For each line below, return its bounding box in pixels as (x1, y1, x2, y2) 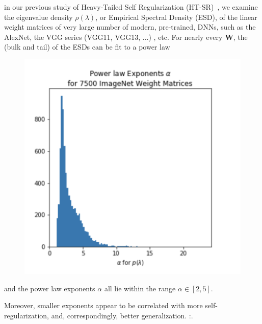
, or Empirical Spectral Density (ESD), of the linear (95, 11, 257, 22)
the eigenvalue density (4, 11, 73, 22)
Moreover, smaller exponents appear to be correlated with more (4, 300, 203, 311)
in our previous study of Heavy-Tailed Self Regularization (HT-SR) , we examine (4, 2, 258, 12)
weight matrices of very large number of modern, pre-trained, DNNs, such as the (4, 21, 256, 32)
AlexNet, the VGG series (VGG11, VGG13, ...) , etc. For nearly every (4, 31, 223, 42)
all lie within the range (104, 283, 176, 293)
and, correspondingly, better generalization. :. (51, 310, 193, 320)
